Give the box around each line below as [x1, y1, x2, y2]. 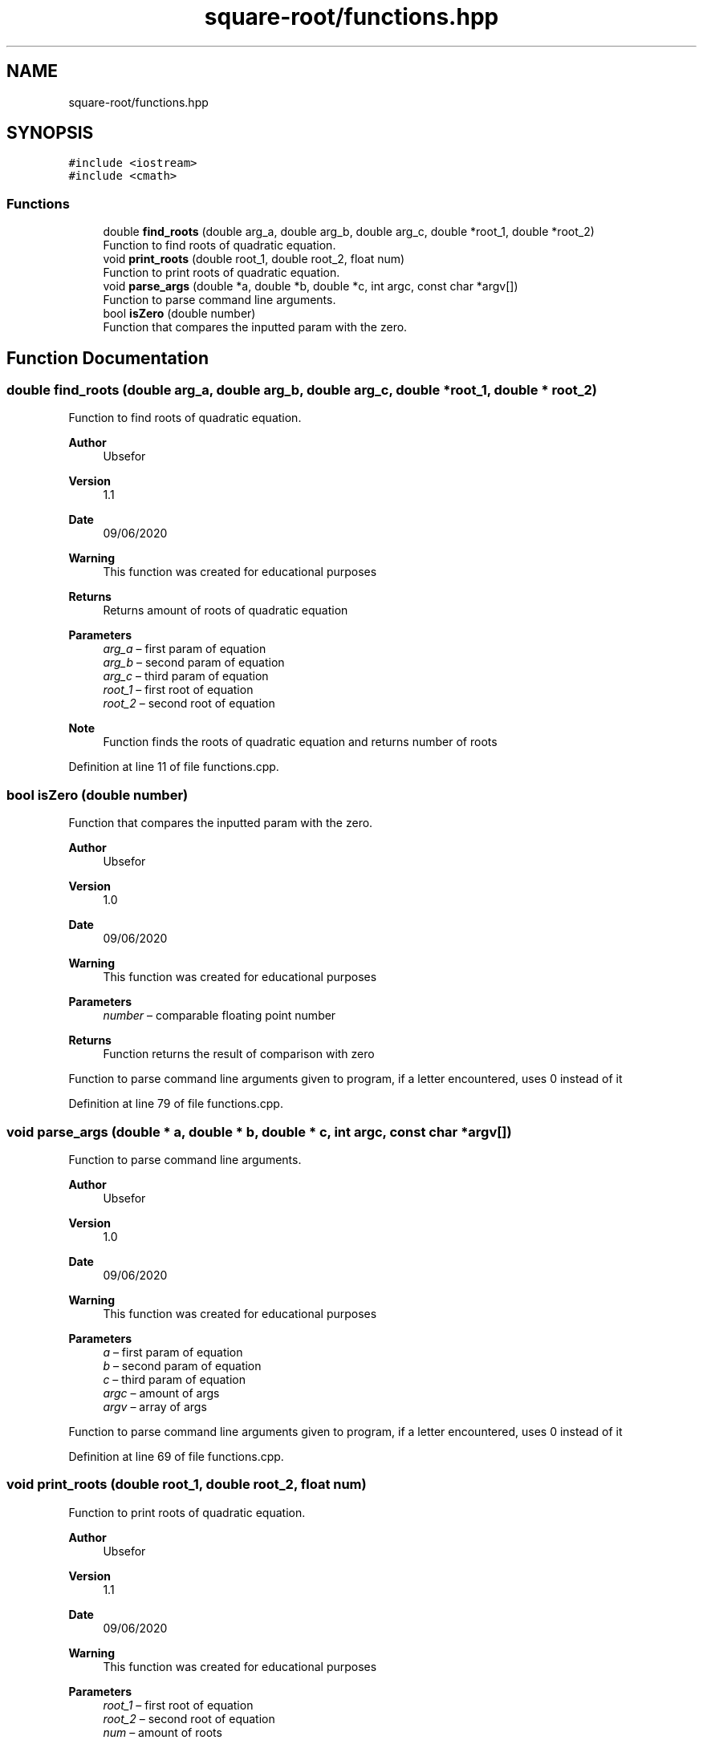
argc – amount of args [103, 1385, 220, 1400]
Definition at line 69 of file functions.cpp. [68, 1449, 284, 1463]
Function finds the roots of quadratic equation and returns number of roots [103, 735, 498, 749]
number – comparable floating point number [103, 1008, 336, 1023]
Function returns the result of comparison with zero [103, 1047, 375, 1061]
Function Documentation [6, 347, 209, 368]
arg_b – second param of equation [103, 655, 285, 670]
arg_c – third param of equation [103, 669, 269, 683]
